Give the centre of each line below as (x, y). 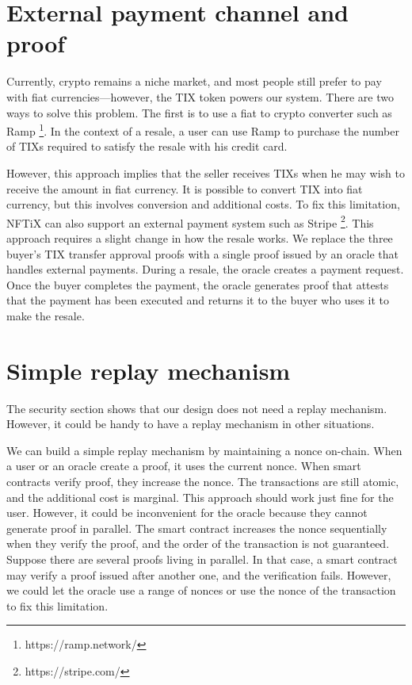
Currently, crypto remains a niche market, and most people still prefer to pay (194, 81)
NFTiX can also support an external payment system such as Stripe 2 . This (190, 221)
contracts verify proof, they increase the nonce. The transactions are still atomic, (203, 482)
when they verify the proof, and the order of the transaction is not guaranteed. (198, 543)
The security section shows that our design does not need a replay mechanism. (197, 408)
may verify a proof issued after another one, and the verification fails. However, (199, 574)
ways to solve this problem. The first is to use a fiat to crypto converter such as (199, 112)
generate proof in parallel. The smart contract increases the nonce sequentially (197, 528)
